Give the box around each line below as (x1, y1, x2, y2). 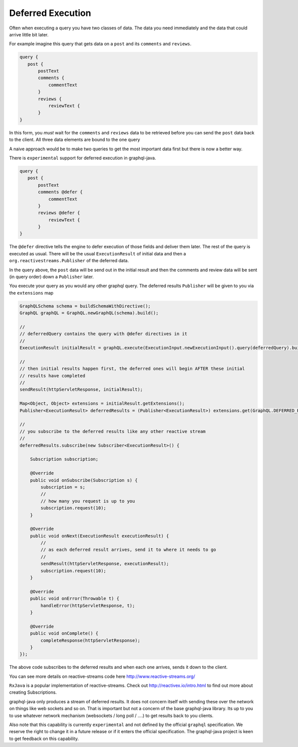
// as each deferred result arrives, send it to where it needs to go (40, 547, 216, 552)
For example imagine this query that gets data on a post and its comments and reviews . (9, 41, 192, 47)
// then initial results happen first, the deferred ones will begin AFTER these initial (19, 366, 245, 372)
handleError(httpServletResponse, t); (40, 603, 135, 608)
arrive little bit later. (9, 31, 49, 37)
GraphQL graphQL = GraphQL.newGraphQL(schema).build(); (19, 310, 159, 316)
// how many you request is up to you (40, 498, 135, 504)
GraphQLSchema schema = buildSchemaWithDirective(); (19, 303, 151, 309)
